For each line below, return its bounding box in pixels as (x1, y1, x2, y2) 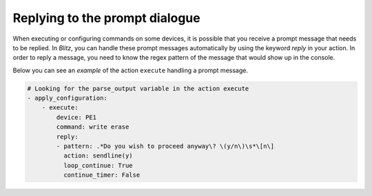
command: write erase (56, 123, 130, 131)
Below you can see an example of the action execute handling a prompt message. (12, 66, 248, 74)
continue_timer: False (63, 171, 141, 179)
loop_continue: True (63, 162, 134, 169)
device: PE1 (56, 113, 96, 121)
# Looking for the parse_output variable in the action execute (27, 85, 249, 92)
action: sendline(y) (63, 152, 134, 160)
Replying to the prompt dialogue (12, 10, 200, 25)
